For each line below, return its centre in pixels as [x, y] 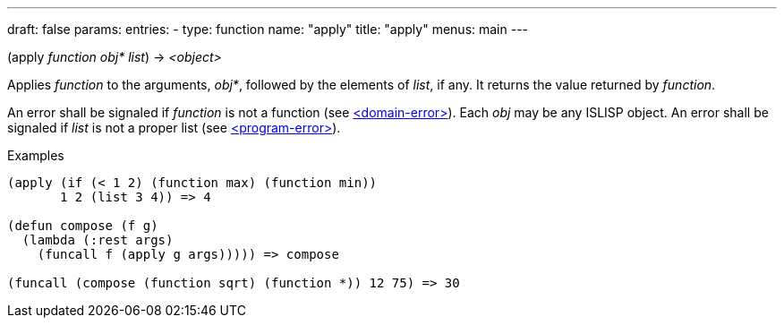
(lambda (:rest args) [98, 240]
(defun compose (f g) [83, 226]
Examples [36, 155]
